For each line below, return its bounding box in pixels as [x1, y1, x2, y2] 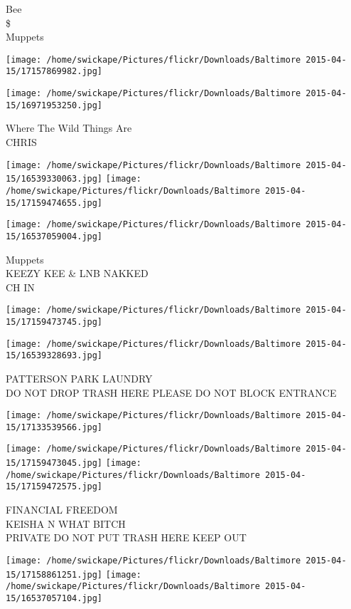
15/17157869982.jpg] [6, 66, 103, 77]
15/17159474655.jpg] [6, 197, 103, 208]
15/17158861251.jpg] [6, 569, 103, 580]
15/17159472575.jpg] [6, 482, 103, 492]
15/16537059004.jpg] [6, 231, 103, 241]
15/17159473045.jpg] [6, 458, 103, 469]
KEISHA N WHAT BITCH [6, 516, 126, 531]
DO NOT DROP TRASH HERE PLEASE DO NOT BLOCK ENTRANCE [6, 385, 337, 400]
